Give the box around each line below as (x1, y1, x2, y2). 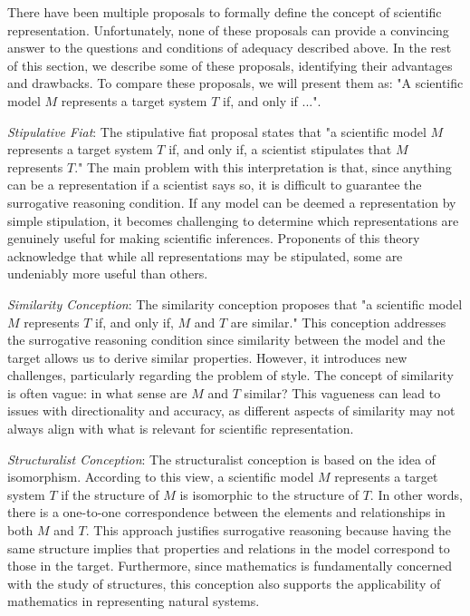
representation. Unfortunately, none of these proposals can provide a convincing (7, 20, 449, 39)
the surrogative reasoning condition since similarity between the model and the (7, 330, 446, 349)
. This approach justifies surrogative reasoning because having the (85, 521, 451, 540)
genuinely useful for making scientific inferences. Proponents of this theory (7, 229, 420, 248)
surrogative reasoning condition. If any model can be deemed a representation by (7, 192, 456, 211)
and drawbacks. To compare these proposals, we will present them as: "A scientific (7, 73, 464, 93)
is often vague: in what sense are (7, 383, 187, 402)
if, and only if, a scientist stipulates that (168, 140, 392, 159)
